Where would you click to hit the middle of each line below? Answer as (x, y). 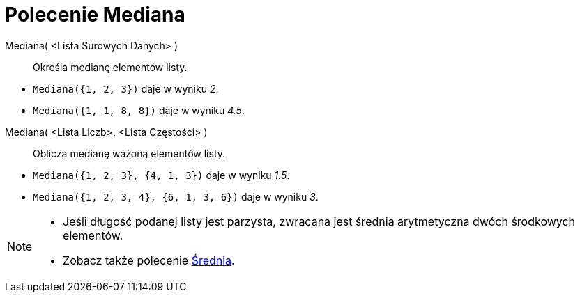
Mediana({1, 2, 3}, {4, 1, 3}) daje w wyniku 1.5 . (161, 175)
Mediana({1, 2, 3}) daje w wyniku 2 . (126, 88)
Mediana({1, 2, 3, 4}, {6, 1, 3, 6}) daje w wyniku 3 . (176, 196)
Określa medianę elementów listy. (110, 67)
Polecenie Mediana (95, 15)
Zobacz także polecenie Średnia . (149, 260)
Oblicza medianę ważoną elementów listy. (129, 153)
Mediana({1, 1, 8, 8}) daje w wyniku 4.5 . (139, 110)
